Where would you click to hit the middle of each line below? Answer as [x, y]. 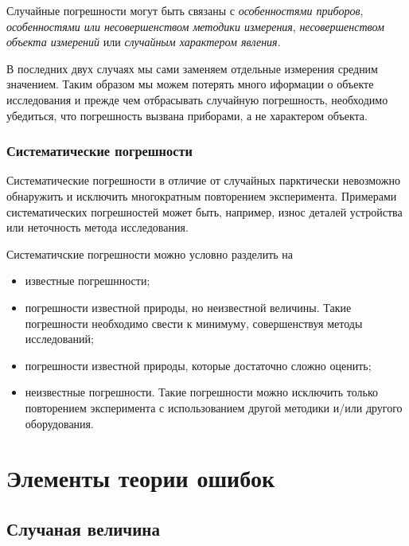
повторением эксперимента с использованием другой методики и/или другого [214, 407]
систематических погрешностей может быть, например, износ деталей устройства [204, 211]
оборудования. [59, 423]
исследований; [59, 339]
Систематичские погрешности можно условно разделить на [150, 253]
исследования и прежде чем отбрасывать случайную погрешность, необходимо [197, 99]
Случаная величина [83, 528]
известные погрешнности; [88, 281]
